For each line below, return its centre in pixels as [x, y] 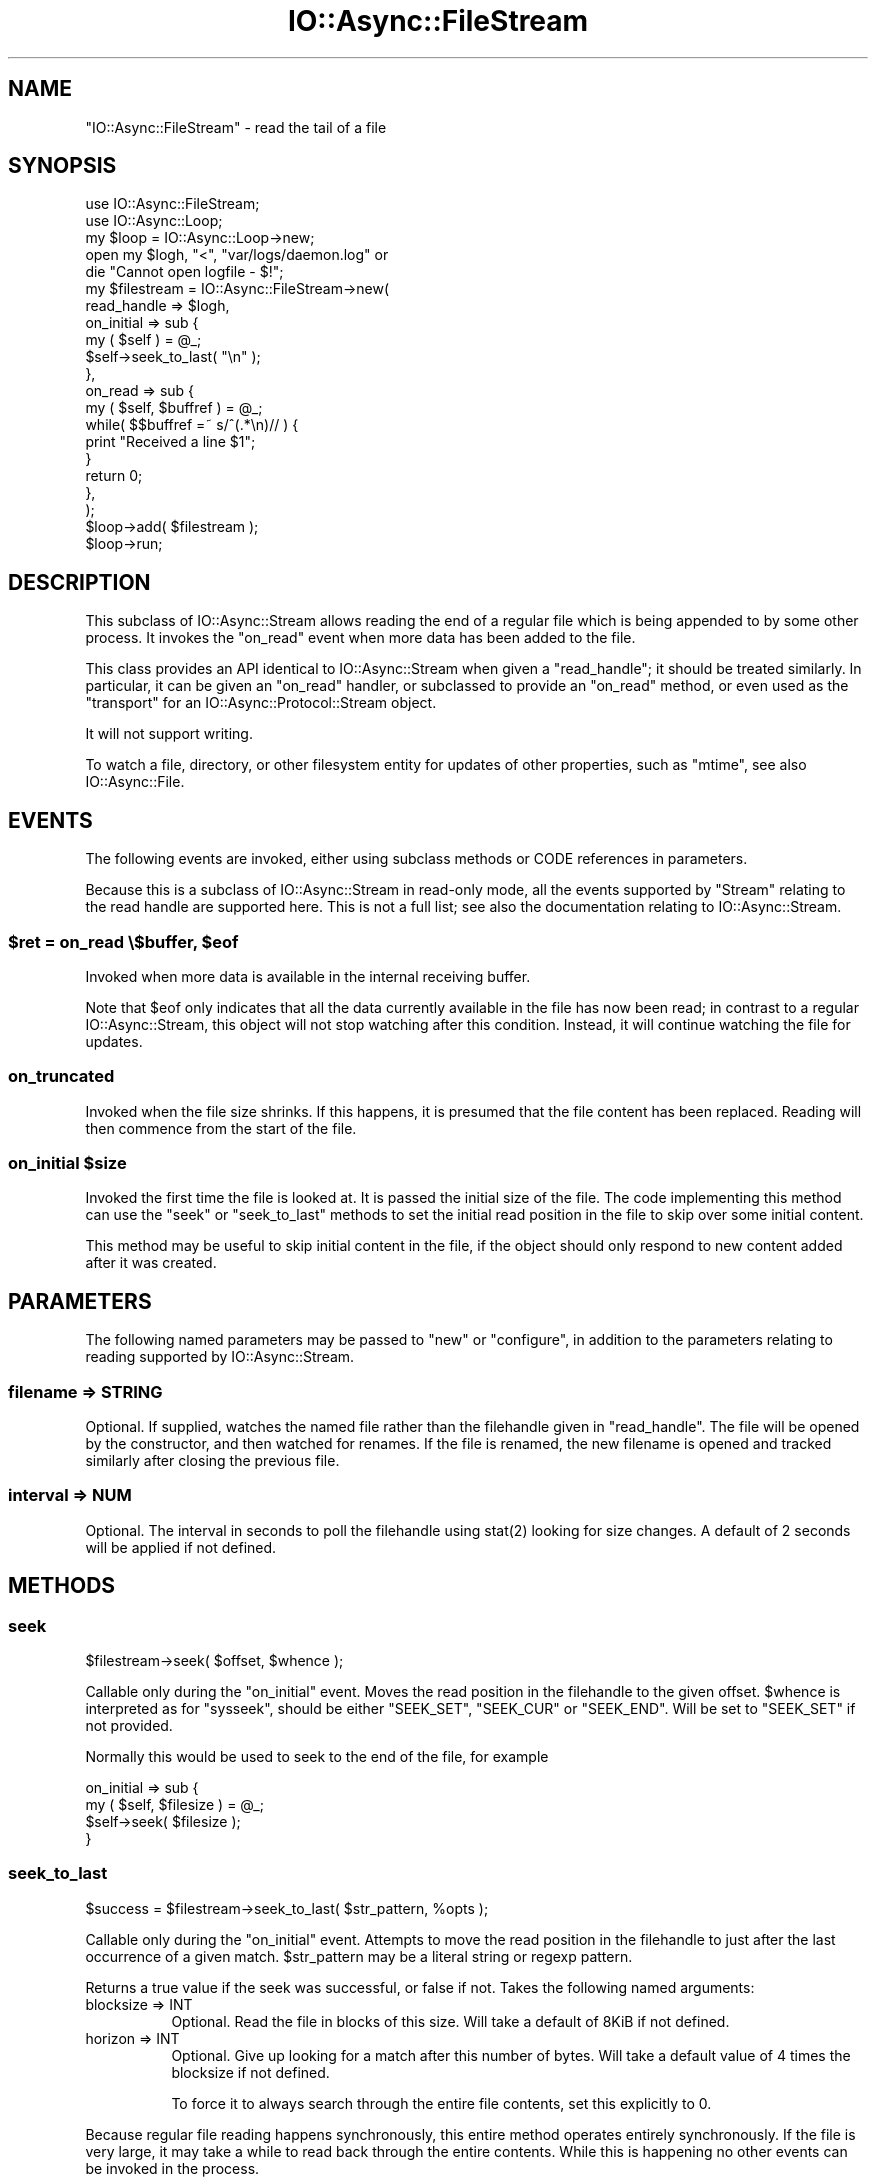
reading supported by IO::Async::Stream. [220, 1357]
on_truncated [61, 1076]
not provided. [129, 1725]
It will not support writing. [169, 734]
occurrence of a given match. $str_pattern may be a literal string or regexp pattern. [359, 1956]
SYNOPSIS [62, 166]
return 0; [114, 476]
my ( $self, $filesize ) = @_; [174, 1804]
